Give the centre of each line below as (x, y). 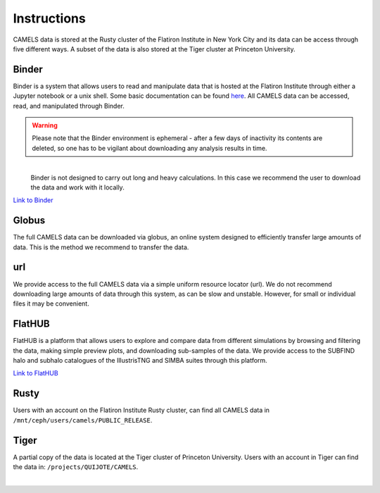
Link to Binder (33, 200)
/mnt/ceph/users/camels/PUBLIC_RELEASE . (83, 420)
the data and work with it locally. (77, 187)
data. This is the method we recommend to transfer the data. (101, 247)
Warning (45, 125)
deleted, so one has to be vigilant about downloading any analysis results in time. (150, 148)
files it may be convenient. (51, 304)
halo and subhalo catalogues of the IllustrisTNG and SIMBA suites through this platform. (140, 361)
